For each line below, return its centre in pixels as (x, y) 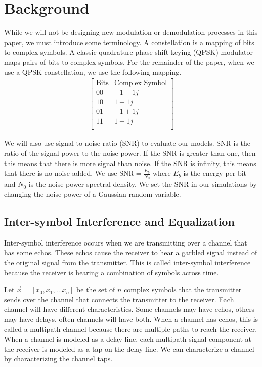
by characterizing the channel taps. (58, 359)
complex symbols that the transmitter (183, 289)
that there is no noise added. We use (61, 173)
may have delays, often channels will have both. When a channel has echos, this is (131, 319)
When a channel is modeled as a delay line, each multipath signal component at (128, 339)
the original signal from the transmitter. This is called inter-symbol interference (127, 262)
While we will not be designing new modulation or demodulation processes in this (131, 32)
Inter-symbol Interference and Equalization (119, 221)
